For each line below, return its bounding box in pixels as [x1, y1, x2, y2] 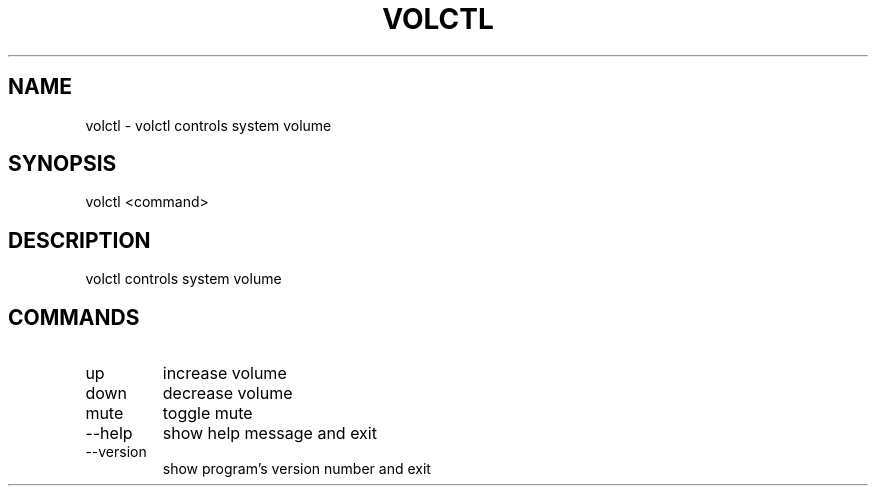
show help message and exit [162, 423, 377, 444]
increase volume [162, 363, 287, 384]
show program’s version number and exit [162, 460, 431, 478]
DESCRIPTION [8, 227, 151, 253]
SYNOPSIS [8, 151, 117, 177]
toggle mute [162, 403, 253, 424]
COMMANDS [8, 304, 140, 330]
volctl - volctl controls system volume [85, 116, 332, 134]
